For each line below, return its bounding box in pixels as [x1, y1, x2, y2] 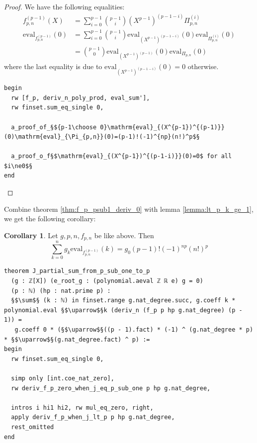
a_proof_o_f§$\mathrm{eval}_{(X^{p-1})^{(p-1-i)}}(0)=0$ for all [11, 153, 232, 160]
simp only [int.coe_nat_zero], [11, 374, 114, 382]
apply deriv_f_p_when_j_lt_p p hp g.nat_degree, [11, 414, 175, 421]
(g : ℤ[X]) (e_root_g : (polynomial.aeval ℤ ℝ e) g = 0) [11, 277, 203, 285]
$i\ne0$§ [4, 162, 33, 170]
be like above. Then [94, 230, 154, 240]
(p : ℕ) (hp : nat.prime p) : [11, 287, 111, 294]
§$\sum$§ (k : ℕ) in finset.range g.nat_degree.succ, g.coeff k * [11, 297, 236, 304]
